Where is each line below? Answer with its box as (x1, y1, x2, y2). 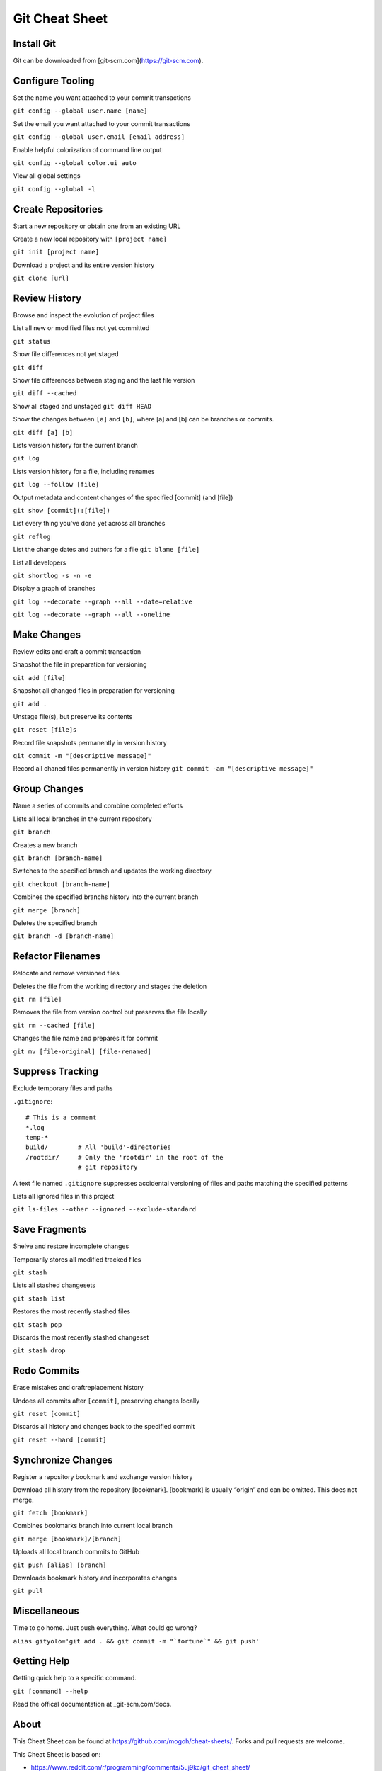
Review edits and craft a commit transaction (13, 647, 141, 655)
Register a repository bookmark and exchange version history (13, 1472, 193, 1481)
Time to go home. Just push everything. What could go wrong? (13, 1624, 197, 1632)
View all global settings (13, 171, 81, 180)
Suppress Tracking (13, 1065, 99, 1077)
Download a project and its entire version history (13, 261, 155, 269)
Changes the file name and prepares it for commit (13, 1034, 158, 1043)
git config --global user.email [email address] (13, 133, 185, 141)
